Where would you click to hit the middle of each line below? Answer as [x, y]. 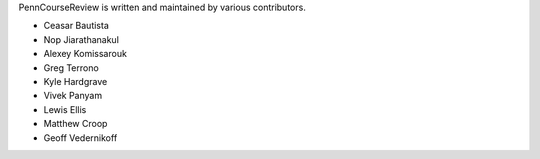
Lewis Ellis [65, 109]
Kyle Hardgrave [75, 81]
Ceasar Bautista [76, 26]
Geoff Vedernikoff [80, 137]
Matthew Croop [75, 124]
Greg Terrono [71, 67]
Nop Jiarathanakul [81, 39]
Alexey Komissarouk [85, 54]
